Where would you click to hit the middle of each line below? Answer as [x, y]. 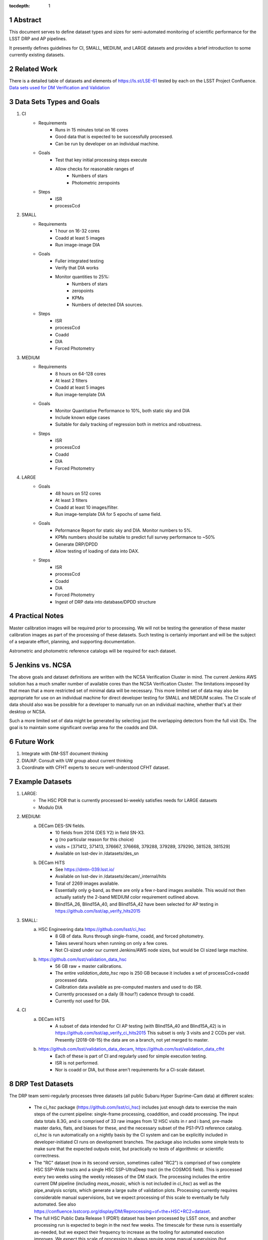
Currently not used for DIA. [83, 1001]
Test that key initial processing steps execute [101, 160]
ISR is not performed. [77, 1063]
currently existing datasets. [37, 55]
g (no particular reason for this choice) [95, 839]
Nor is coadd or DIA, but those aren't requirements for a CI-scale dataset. [130, 1070]
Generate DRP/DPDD [77, 544]
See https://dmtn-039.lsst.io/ [85, 869]
